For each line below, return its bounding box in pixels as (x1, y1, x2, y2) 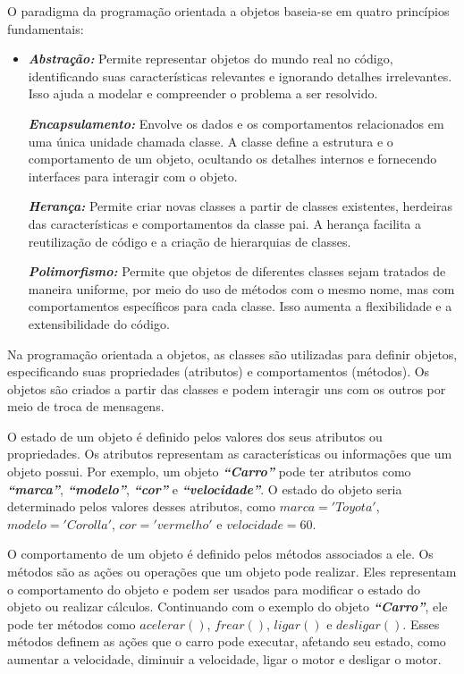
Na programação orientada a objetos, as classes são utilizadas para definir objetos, (7, 344, 458, 363)
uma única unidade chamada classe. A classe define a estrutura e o (28, 131, 393, 150)
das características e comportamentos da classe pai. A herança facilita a (28, 214, 422, 232)
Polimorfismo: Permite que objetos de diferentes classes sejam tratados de (28, 262, 446, 281)
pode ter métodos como (7, 614, 136, 633)
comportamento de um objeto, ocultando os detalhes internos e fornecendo (28, 149, 437, 168)
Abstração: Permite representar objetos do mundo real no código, (28, 49, 393, 68)
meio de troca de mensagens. (7, 397, 165, 416)
